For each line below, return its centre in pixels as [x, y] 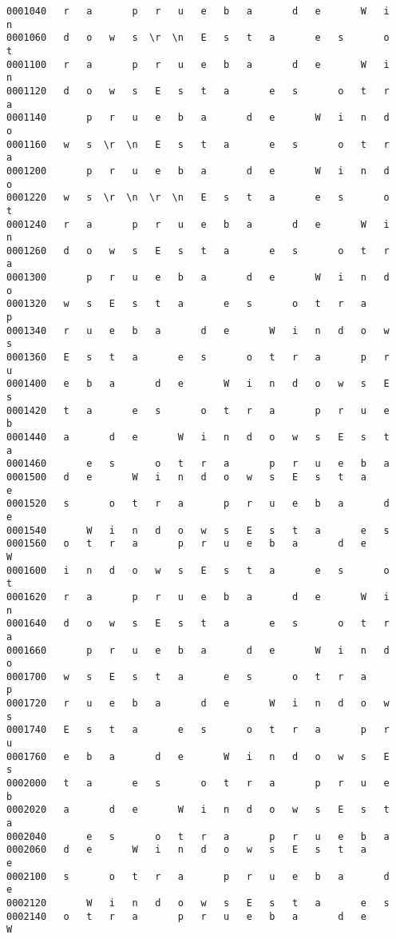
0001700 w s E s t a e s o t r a [187, 676]
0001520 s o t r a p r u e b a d [198, 504]
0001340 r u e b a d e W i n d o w [198, 330]
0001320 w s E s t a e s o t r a [187, 304]
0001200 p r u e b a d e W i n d [198, 171]
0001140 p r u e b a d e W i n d [198, 118]
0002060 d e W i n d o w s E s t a [187, 850]
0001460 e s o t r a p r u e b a [198, 464]
